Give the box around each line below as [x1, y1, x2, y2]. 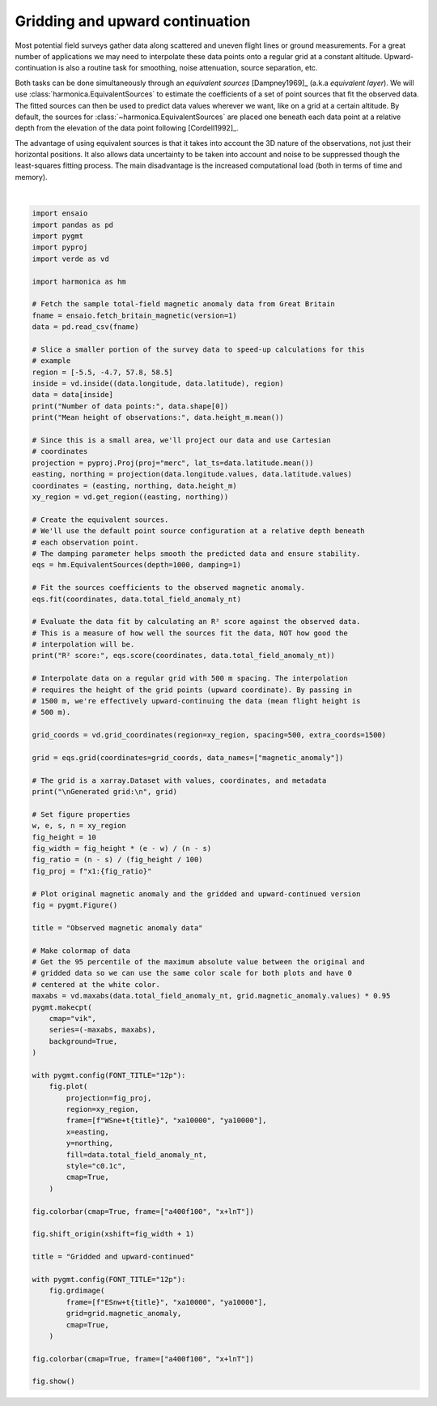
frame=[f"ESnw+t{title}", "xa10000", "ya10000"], [66, 1297, 267, 1306]
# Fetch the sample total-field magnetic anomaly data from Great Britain [32, 300, 336, 309]
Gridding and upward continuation [15, 12, 251, 30]
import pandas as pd [32, 220, 113, 229]
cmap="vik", [49, 1014, 97, 1023]
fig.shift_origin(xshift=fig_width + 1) [32, 1229, 194, 1239]
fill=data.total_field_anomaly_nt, [66, 1150, 208, 1159]
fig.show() [32, 1377, 75, 1386]
